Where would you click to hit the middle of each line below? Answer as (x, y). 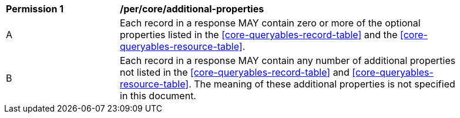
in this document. (158, 96)
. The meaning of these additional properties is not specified (322, 84)
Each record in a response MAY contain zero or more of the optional (270, 23)
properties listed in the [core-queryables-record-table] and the (259, 35)
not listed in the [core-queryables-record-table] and (235, 72)
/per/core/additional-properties (192, 9)
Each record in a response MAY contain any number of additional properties (288, 60)
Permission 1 (35, 9)
